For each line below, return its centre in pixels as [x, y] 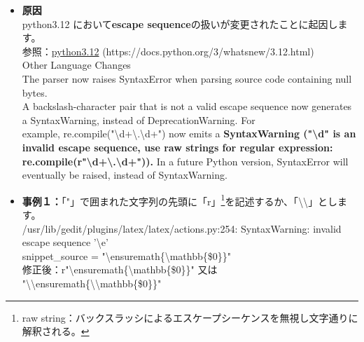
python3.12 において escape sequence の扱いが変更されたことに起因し [180, 23]
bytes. [35, 92]
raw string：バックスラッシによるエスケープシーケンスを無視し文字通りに [190, 317]
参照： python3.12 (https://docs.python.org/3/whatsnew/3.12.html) [168, 51]
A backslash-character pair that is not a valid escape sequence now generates [187, 106]
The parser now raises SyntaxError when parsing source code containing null [187, 78]
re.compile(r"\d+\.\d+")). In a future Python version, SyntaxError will [185, 161]
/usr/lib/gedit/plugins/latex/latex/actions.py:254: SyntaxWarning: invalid [182, 228]
